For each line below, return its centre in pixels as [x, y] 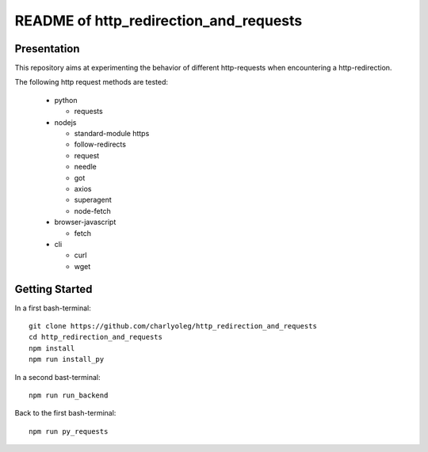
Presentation [47, 49]
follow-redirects [100, 144]
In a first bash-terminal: [53, 308]
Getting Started [53, 289]
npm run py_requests [69, 431]
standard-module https [112, 134]
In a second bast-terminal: [57, 377]
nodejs [65, 122]
